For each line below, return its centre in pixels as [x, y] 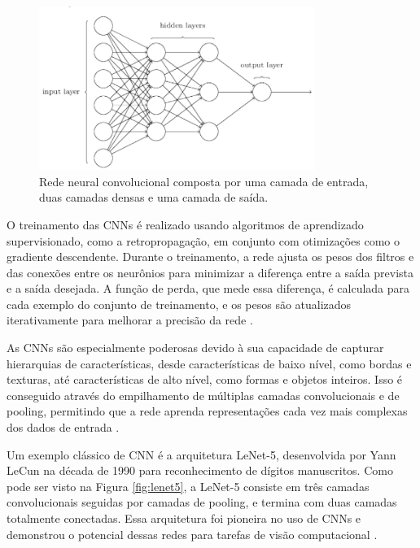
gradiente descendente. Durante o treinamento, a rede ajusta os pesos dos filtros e [210, 257]
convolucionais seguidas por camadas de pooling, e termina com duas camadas [202, 502]
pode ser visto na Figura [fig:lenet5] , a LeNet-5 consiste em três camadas [188, 486]
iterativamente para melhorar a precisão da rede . [130, 320]
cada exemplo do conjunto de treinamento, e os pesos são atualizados [179, 304]
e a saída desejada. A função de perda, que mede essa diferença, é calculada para [208, 288]
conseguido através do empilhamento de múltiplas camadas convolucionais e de [203, 395]
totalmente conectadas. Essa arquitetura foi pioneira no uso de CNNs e [184, 518]
